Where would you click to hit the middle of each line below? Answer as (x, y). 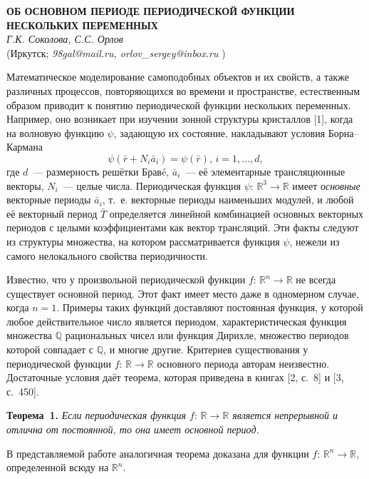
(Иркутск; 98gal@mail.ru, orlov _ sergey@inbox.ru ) (116, 52)
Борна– (343, 132)
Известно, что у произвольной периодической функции (126, 279)
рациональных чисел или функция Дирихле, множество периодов (207, 335)
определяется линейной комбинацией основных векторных (237, 213)
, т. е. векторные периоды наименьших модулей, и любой (228, 200)
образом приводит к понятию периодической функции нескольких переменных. (179, 105)
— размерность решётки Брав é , (101, 171)
